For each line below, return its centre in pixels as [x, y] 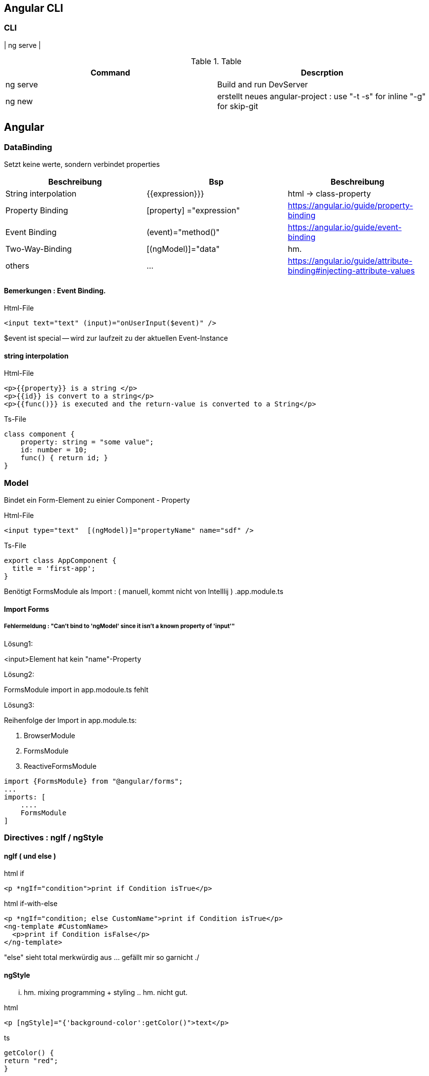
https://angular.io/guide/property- [350, 206]
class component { [39, 434]
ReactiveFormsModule [60, 766]
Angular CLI [34, 8]
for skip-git [238, 106]
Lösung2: [19, 674]
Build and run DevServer [263, 84]
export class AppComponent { [60, 561]
